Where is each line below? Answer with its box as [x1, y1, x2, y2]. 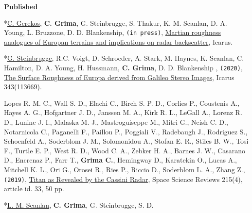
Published [4, 1, 38, 11]
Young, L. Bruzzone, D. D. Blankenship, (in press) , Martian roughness [4, 27, 221, 37]
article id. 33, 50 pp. [4, 183, 64, 194]
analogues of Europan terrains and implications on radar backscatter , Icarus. [4, 36, 233, 47]
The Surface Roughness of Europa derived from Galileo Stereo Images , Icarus [4, 72, 234, 82]
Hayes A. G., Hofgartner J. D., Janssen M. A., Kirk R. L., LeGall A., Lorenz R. [4, 107, 242, 117]
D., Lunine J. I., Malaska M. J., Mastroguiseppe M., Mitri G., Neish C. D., [4, 117, 228, 127]
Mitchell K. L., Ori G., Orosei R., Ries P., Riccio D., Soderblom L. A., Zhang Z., [4, 164, 245, 175]
